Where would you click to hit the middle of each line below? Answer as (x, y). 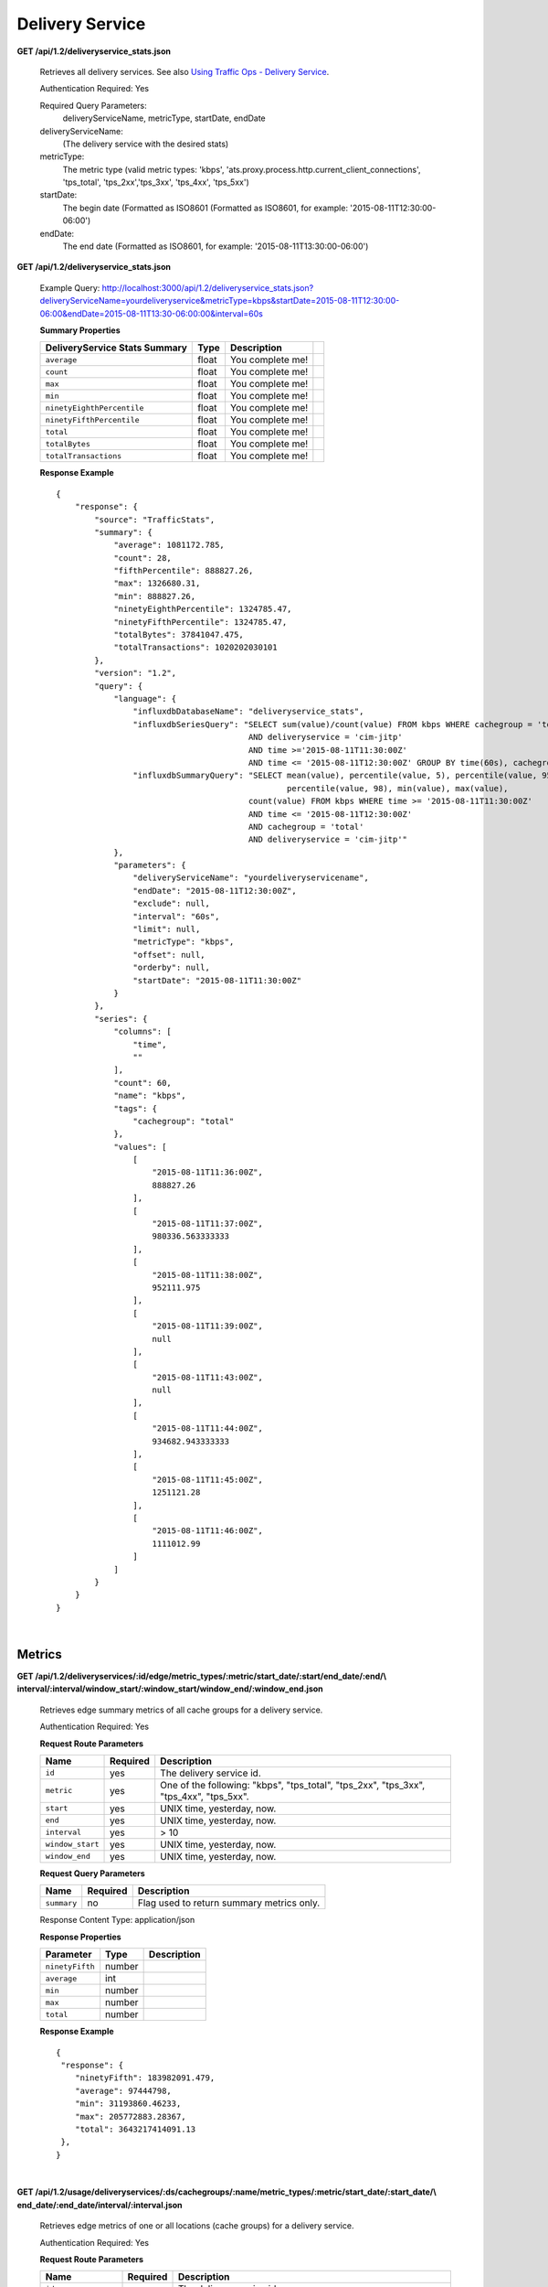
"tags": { (136, 1108)
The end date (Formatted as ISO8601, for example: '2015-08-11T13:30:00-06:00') (216, 246)
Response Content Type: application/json (117, 1920)
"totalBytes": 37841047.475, (179, 635)
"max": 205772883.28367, (130, 2116)
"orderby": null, (171, 968)
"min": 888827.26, (155, 596)
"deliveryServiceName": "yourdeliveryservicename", (251, 878)
